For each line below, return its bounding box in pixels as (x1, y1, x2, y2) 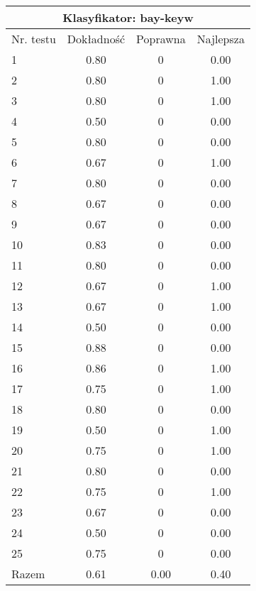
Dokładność (67, 31, 126, 47)
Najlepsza (196, 31, 245, 47)
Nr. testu (11, 31, 56, 47)
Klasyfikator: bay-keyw (62, 9, 194, 26)
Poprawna (136, 31, 186, 47)
